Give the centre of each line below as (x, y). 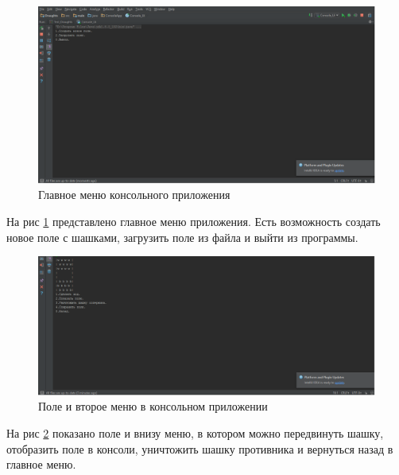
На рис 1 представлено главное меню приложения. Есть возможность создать (194, 221)
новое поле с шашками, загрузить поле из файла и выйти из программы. (182, 237)
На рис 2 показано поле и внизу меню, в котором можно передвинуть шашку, (195, 433)
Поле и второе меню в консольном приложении (153, 406)
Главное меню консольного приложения (134, 195)
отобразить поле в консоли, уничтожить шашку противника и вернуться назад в (200, 448)
